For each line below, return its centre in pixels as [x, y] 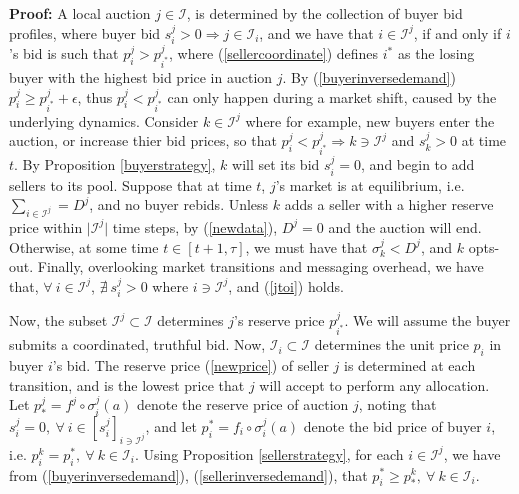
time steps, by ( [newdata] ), [195, 226]
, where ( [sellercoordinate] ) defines [273, 53]
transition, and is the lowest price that [127, 384]
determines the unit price [391, 344]
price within [46, 226]
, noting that [397, 404]
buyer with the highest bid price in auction [141, 77]
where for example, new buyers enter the [370, 120]
